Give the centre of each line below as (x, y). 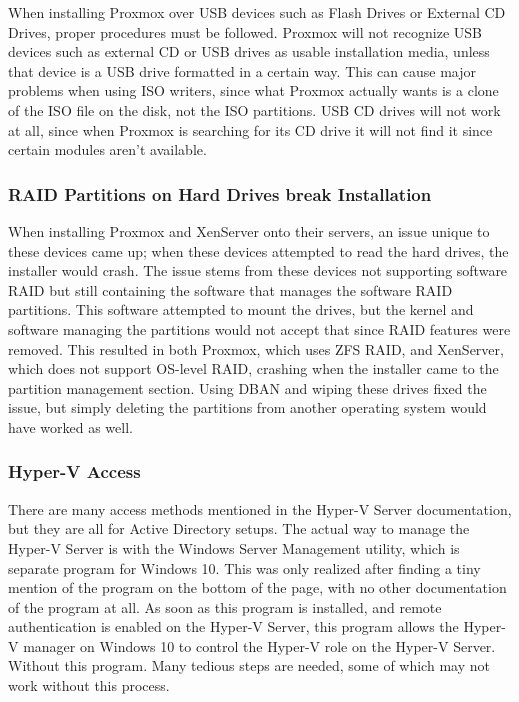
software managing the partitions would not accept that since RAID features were (259, 328)
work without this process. (89, 685)
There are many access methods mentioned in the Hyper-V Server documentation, (260, 508)
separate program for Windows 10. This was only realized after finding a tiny (244, 567)
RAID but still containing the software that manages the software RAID (230, 289)
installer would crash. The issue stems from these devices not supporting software (258, 270)
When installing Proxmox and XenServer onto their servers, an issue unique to (249, 230)
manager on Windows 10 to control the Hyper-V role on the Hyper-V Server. (259, 645)
